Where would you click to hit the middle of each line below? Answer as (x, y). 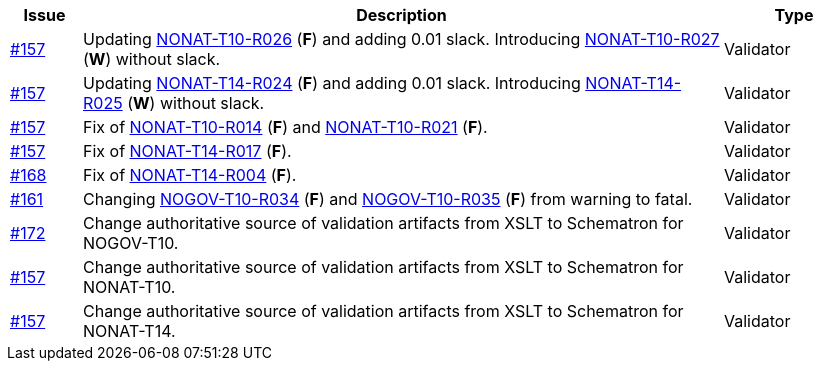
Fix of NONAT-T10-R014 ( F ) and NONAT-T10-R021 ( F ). (285, 127)
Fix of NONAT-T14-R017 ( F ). (187, 151)
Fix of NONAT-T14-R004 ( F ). (189, 175)
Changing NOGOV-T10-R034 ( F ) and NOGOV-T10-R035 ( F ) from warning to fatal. (387, 199)
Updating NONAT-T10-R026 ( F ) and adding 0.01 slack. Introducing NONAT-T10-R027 (401, 39)
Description (401, 15)
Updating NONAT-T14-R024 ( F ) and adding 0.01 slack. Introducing (331, 83)
